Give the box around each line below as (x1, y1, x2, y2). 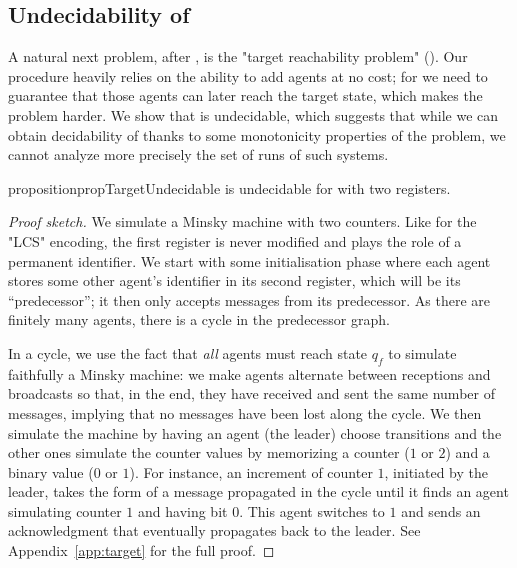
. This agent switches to (239, 500, 385, 521)
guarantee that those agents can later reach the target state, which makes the (8, 85, 483, 106)
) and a (445, 442, 490, 463)
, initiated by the (384, 461, 489, 482)
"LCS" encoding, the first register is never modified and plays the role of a (8, 230, 462, 251)
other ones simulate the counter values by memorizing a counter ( (8, 442, 410, 463)
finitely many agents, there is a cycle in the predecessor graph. (8, 309, 390, 330)
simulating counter (8, 500, 122, 521)
